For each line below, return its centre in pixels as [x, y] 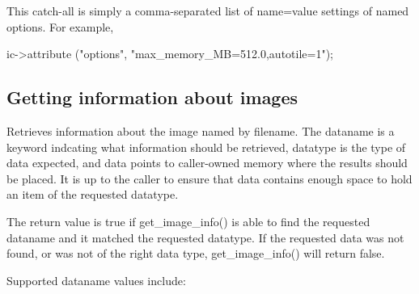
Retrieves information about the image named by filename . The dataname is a [201, 130]
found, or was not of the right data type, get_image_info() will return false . [196, 253]
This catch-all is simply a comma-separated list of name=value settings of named [208, 10]
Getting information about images [152, 97]
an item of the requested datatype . [93, 194]
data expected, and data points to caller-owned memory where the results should [207, 163]
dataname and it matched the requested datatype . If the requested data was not [205, 237]
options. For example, [60, 26]
